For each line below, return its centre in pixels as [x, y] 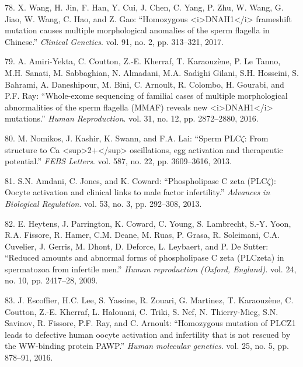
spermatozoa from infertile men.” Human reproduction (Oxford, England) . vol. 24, [151, 269]
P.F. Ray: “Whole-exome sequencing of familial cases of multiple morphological [146, 96]
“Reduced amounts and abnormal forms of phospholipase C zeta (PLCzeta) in [144, 257]
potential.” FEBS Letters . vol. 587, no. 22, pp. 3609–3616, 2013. [118, 161]
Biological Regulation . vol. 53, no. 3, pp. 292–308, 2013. [103, 203]
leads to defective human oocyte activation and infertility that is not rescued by [148, 334]
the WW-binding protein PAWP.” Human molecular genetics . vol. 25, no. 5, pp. [147, 346]
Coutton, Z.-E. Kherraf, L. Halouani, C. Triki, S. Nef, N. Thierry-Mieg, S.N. [142, 311]
